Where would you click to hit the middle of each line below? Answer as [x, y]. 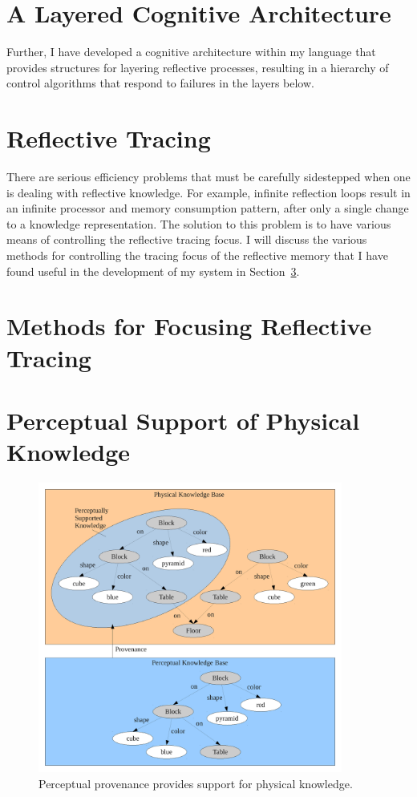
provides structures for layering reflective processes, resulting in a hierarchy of [198, 67]
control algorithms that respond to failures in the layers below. [160, 83]
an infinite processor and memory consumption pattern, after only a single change [208, 208]
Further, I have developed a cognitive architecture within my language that [191, 52]
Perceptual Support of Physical [183, 420]
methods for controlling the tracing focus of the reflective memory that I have [197, 255]
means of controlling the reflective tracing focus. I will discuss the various [187, 239]
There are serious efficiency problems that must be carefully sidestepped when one [208, 177]
